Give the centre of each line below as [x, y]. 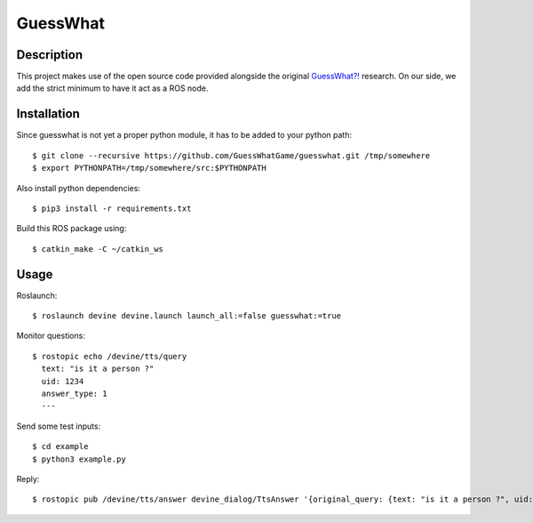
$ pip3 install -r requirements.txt [112, 208]
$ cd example [60, 447]
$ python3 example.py [79, 459]
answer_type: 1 [74, 393]
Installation [48, 114]
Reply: [28, 479]
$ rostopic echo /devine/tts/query [110, 356]
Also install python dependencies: [79, 188]
